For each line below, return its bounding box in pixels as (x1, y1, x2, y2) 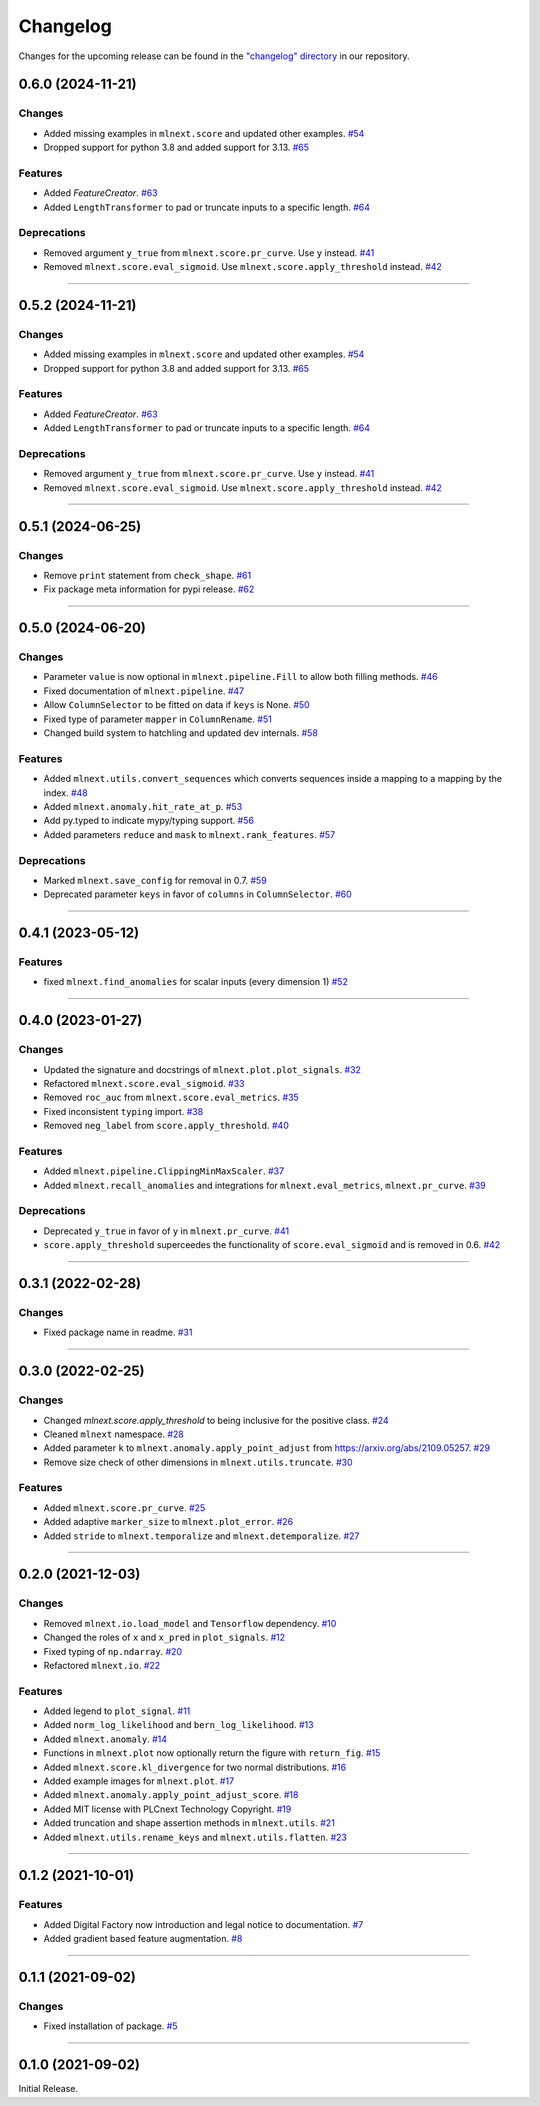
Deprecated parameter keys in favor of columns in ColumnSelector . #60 (43, 888, 352, 900)
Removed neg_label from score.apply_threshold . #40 (43, 1120, 289, 1132)
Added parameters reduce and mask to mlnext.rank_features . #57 (43, 828, 336, 840)
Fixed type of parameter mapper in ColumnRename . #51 (43, 713, 272, 725)
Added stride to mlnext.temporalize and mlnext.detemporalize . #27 (43, 1530, 360, 1542)
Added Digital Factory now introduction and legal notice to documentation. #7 (43, 1918, 364, 1930)
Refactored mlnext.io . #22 (43, 1659, 161, 1671)
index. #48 (43, 786, 89, 799)
